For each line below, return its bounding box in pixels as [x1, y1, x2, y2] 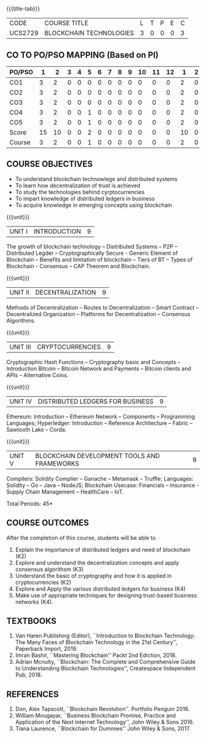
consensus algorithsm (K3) [15, 565, 84, 573]
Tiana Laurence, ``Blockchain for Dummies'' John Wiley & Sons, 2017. [15, 725, 191, 732]
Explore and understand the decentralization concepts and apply [15, 559, 180, 566]
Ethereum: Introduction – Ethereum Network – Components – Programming [6, 413, 195, 420]
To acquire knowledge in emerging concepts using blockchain [15, 201, 173, 209]
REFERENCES [6, 689, 59, 699]
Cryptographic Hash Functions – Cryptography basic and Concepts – [6, 358, 181, 365]
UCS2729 [9, 29, 39, 37]
